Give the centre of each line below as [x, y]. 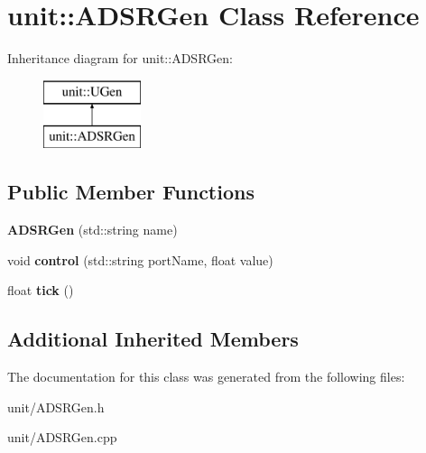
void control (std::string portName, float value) [140, 259]
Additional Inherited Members [153, 339]
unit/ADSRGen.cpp [62, 437]
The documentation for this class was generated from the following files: [206, 377]
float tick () [41, 290]
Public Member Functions [131, 192]
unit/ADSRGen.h [56, 407]
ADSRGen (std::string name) [93, 230]
